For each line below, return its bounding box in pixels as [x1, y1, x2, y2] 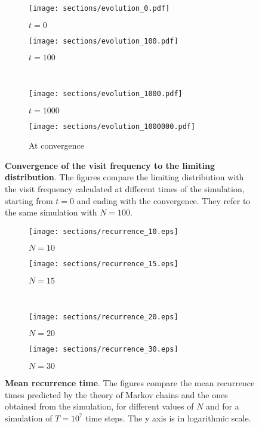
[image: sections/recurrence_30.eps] [29, 345, 178, 354]
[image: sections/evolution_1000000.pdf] [29, 122, 196, 131]
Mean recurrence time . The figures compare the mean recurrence [5, 377, 255, 389]
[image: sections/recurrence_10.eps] [29, 227, 178, 236]
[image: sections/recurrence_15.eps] [29, 260, 178, 269]
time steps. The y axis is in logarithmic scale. [85, 411, 251, 424]
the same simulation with [5, 206, 97, 218]
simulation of [5, 411, 53, 424]
